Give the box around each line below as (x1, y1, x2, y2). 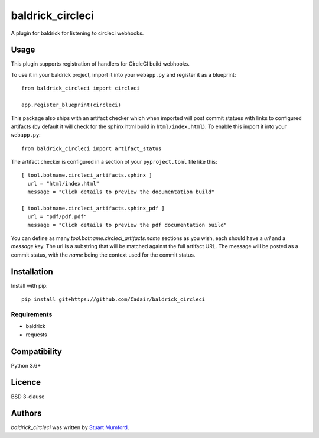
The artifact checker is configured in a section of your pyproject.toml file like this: (11, 158, 218, 165)
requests (25, 331, 47, 338)
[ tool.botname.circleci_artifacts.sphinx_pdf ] (21, 205, 165, 212)
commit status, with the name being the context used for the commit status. (11, 251, 196, 258)
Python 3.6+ (11, 362, 41, 369)
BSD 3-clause (11, 393, 45, 400)
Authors (11, 408, 42, 418)
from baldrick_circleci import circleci (21, 85, 140, 92)
